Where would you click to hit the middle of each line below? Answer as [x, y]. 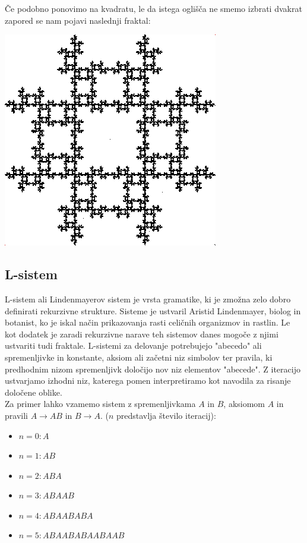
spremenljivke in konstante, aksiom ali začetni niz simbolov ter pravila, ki [139, 357]
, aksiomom [244, 404]
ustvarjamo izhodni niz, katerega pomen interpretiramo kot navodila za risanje [148, 381]
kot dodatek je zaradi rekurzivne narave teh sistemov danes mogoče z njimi [142, 334]
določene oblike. [34, 392]
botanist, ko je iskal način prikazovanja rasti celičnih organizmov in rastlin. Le [148, 322]
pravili [16, 415]
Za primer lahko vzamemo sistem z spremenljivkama [100, 404]
